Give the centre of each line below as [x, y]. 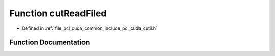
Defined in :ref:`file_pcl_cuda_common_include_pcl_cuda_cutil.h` [90, 28]
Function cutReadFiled [58, 13]
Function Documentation [50, 43]
